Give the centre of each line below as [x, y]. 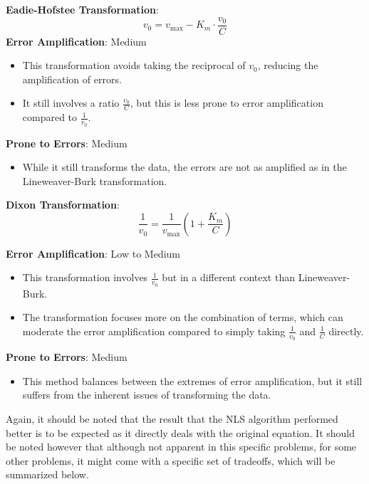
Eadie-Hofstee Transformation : [82, 9]
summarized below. [47, 474]
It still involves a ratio [71, 103]
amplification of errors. [72, 79]
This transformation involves [85, 277]
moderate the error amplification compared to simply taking [154, 331]
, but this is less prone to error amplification [227, 103]
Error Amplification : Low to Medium [93, 253]
